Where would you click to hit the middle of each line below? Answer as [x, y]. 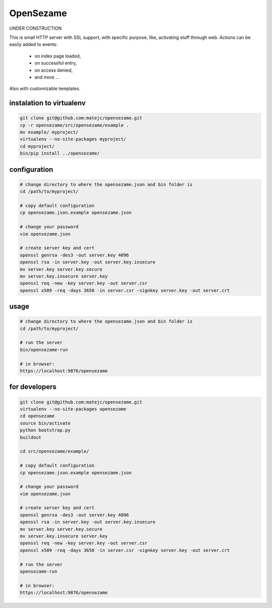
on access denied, [54, 70]
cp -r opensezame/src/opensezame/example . [75, 125]
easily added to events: [33, 44]
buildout [31, 437]
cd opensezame [37, 416]
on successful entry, [56, 63]
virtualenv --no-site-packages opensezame [73, 409]
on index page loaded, [58, 56]
